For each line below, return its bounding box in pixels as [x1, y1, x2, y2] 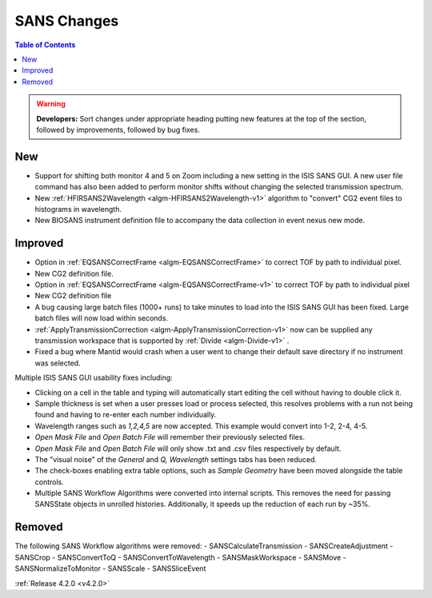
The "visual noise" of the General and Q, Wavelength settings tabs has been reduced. [34, 454, 318, 464]
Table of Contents [14, 40, 76, 50]
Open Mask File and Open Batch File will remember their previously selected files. [34, 433, 306, 442]
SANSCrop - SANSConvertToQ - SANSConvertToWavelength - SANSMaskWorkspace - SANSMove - [14, 552, 347, 562]
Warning [36, 99, 66, 109]
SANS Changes [14, 12, 119, 30]
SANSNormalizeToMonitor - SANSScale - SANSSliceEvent [14, 564, 206, 573]
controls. [34, 476, 64, 487]
